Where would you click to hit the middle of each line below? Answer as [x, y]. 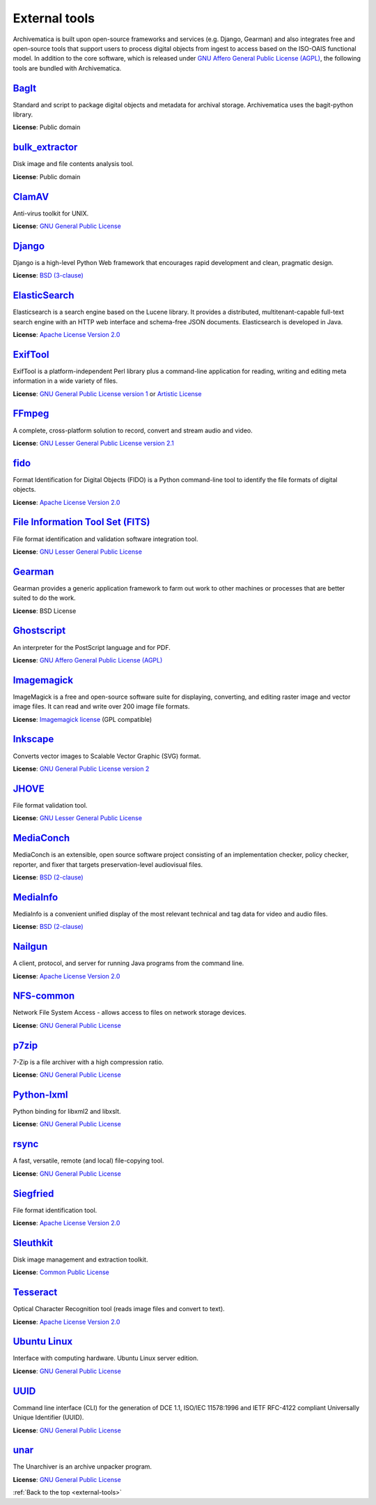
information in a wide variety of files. [65, 381]
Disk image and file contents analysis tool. [73, 164]
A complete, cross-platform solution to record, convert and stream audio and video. [133, 430]
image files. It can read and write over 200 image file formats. [101, 706]
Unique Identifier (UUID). [48, 1417]
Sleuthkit [33, 1242]
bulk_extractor [45, 148]
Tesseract [35, 1293]
